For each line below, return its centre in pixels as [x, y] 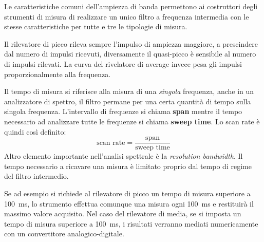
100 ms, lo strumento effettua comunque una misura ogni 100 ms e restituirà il [129, 203]
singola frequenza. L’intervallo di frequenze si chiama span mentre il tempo [123, 111]
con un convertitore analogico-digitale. [64, 234]
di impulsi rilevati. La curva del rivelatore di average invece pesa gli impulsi [123, 63]
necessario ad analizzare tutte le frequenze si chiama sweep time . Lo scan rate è [132, 121]
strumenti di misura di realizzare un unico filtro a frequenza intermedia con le [127, 16]
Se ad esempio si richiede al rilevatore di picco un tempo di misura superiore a [127, 193]
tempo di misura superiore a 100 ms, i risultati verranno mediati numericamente [131, 223]
